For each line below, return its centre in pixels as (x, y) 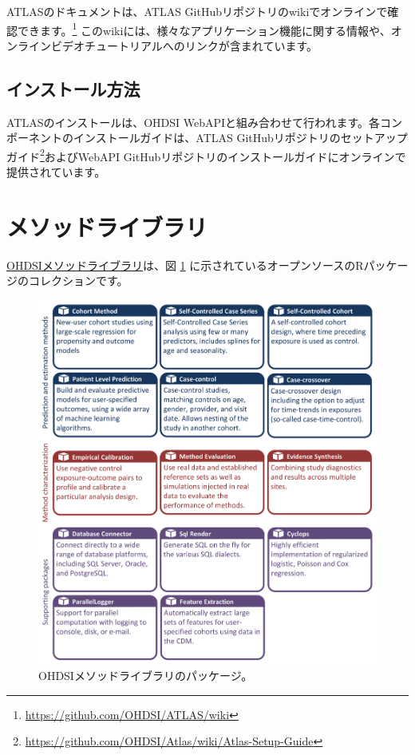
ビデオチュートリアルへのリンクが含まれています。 (184, 45)
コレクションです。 (78, 281)
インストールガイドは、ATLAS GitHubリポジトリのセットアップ (240, 138)
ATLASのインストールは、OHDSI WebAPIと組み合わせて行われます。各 (194, 122)
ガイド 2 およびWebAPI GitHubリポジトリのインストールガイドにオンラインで (206, 155)
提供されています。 (56, 172)
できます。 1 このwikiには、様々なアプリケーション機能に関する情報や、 (204, 29)
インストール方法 (73, 88)
